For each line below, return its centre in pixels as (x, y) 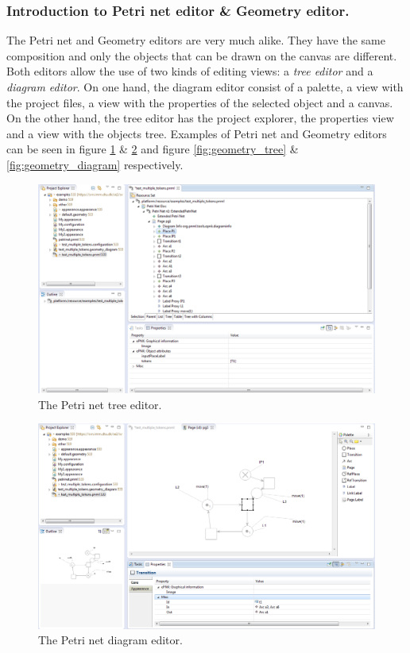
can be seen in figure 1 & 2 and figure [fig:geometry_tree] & (153, 149)
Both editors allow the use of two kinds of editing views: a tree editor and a (190, 71)
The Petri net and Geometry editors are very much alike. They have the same (196, 40)
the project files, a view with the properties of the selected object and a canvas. (200, 102)
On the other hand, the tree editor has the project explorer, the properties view (200, 118)
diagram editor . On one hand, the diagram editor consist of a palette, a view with (205, 87)
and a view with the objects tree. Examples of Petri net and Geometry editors (197, 133)
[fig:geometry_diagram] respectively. (95, 164)
